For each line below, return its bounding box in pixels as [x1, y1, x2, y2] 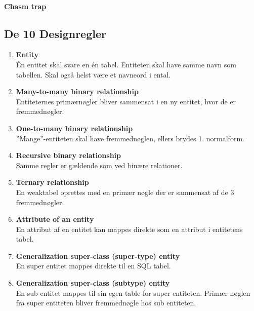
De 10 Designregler [4, 25, 106, 41]
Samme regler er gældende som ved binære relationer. [16, 160, 183, 170]
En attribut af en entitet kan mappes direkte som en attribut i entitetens [16, 223, 243, 234]
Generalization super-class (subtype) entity [16, 278, 170, 288]
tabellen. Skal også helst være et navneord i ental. [16, 69, 171, 80]
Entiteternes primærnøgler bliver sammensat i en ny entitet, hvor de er [16, 96, 236, 106]
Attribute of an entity [16, 214, 94, 224]
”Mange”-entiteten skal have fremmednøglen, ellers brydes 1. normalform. [16, 133, 244, 143]
